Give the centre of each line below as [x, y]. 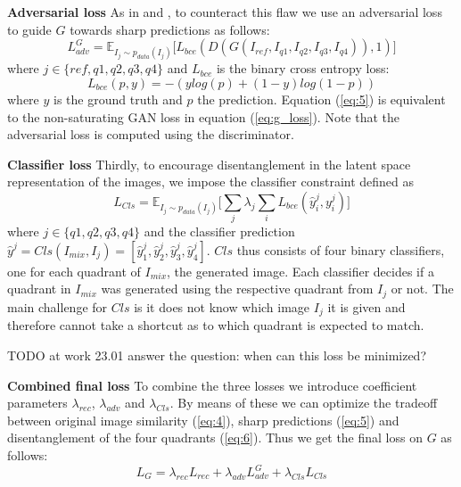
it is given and [366, 306]
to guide [29, 29]
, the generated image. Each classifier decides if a [300, 271]
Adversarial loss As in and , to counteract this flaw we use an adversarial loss [225, 12]
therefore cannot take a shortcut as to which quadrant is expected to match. [216, 325]
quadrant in [39, 289]
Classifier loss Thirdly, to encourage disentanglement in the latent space [209, 164]
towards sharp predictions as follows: [170, 29]
